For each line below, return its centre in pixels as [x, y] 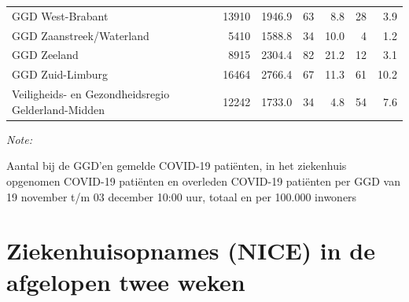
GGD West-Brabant [60, 15]
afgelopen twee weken [126, 281]
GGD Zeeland [45, 55]
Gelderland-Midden [59, 109]
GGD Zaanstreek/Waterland [81, 35]
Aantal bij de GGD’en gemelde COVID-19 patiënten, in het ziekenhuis [177, 166]
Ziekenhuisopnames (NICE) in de [191, 250]
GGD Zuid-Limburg [60, 74]
